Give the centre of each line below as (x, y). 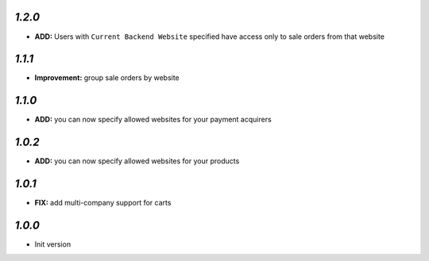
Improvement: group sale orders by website (107, 78)
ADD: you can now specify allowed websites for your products (137, 161)
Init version (53, 244)
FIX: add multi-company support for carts (103, 203)
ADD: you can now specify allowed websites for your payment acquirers (153, 120)
